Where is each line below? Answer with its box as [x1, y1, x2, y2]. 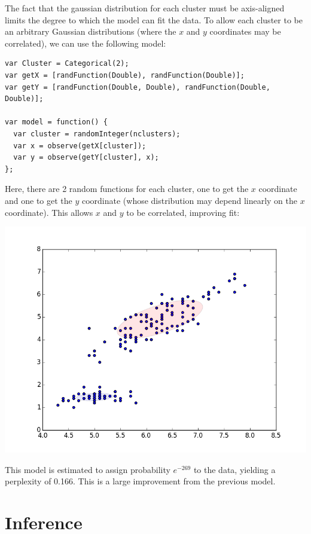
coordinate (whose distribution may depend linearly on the [81, 194, 298, 206]
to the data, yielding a [193, 463, 276, 475]
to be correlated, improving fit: [126, 206, 240, 218]
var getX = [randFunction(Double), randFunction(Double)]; [5, 71, 245, 80]
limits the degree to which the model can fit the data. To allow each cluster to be [5, 13, 303, 26]
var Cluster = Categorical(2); [5, 59, 129, 68]
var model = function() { [5, 118, 108, 127]
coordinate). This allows [5, 206, 93, 218]
